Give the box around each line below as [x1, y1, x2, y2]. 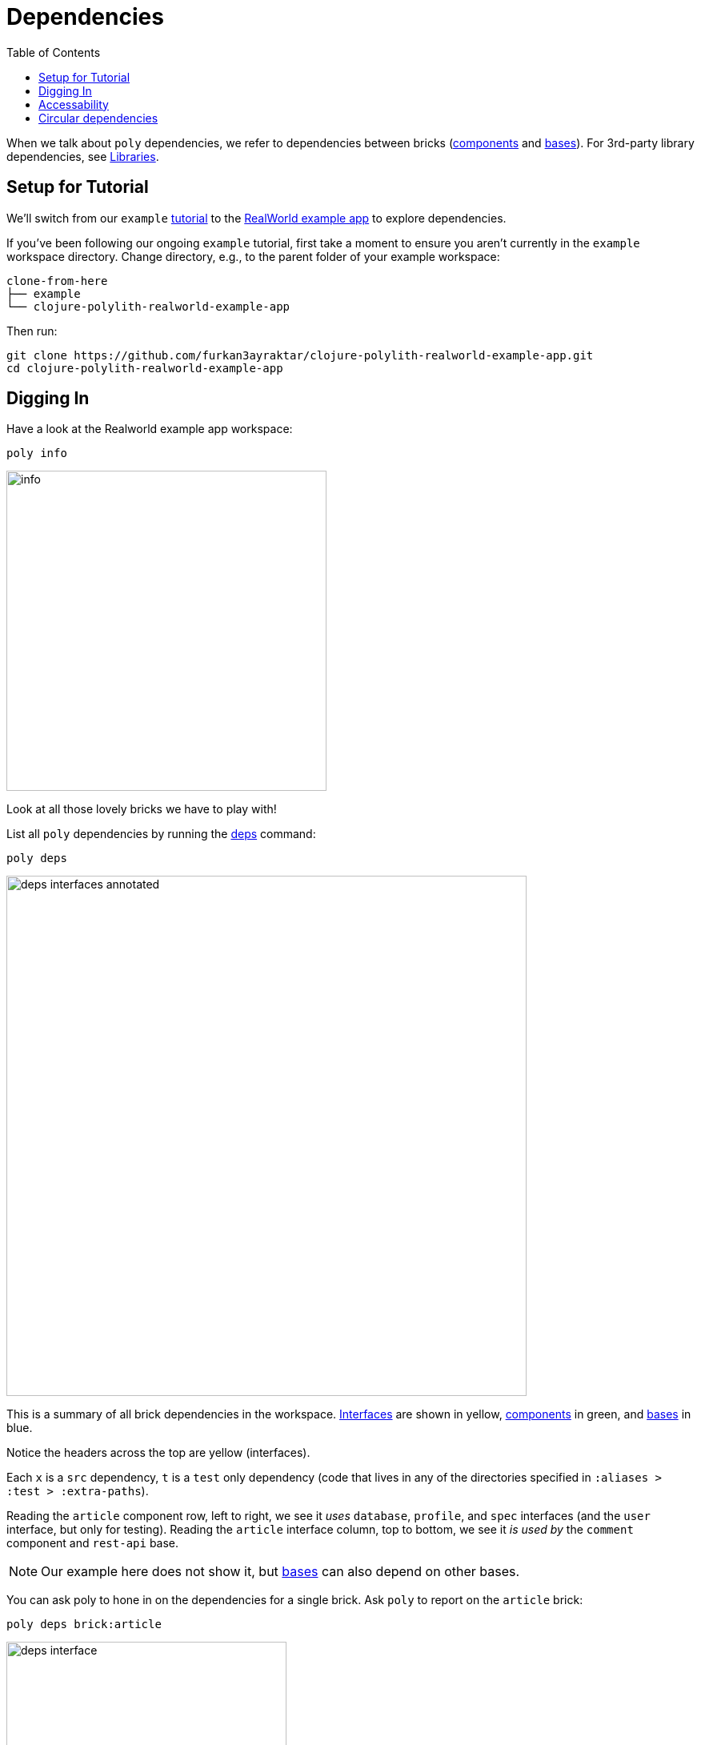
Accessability [38, 97, 109, 111]
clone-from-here [6, 274, 108, 287]
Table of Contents [6, 45, 101, 59]
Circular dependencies [38, 110, 158, 125]
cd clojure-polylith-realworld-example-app [6, 361, 283, 375]
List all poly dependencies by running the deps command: [6, 827, 316, 841]
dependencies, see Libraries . [6, 149, 159, 163]
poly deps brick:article [6, 1618, 162, 1631]
